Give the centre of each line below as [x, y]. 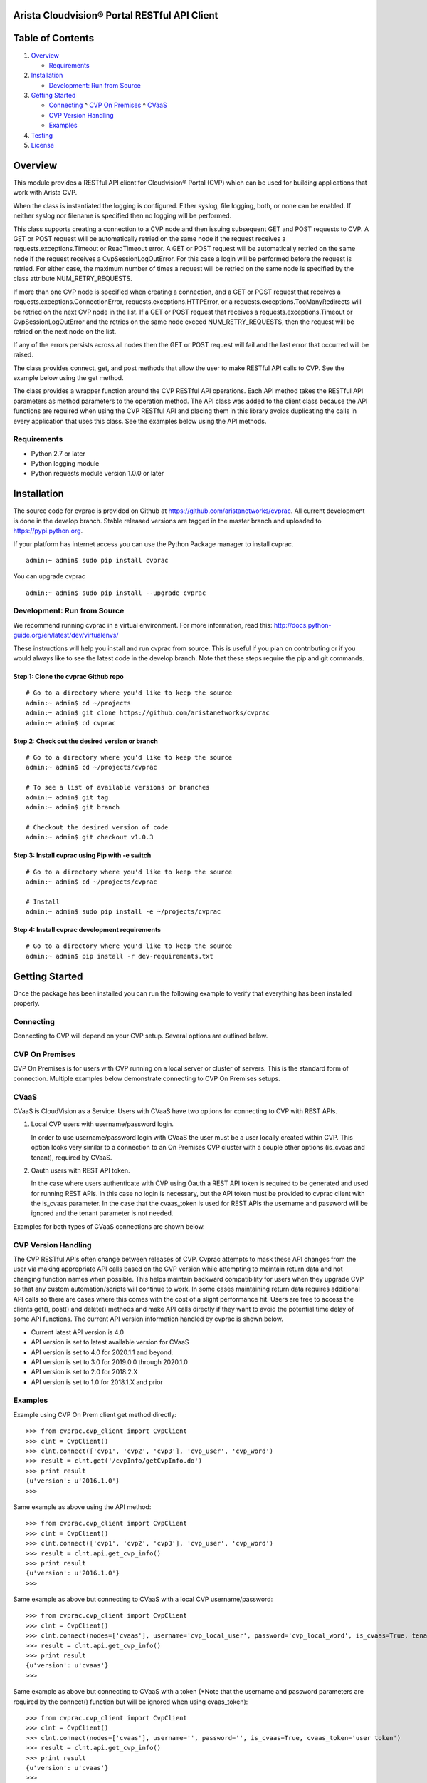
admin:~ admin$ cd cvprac [71, 723]
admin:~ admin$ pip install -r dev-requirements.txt [120, 956]
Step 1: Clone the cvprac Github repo [68, 677]
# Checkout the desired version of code [97, 827]
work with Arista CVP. [45, 193]
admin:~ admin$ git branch [73, 807]
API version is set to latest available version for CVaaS [110, 1342]
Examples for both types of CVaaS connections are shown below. [109, 1226]
